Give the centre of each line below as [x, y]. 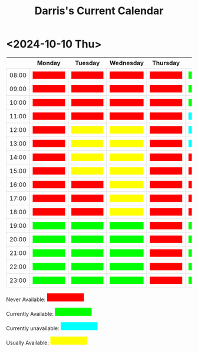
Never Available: [26, 299]
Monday [49, 63]
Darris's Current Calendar [99, 11]
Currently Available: [30, 314]
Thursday [166, 63]
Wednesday [127, 63]
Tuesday [88, 63]
